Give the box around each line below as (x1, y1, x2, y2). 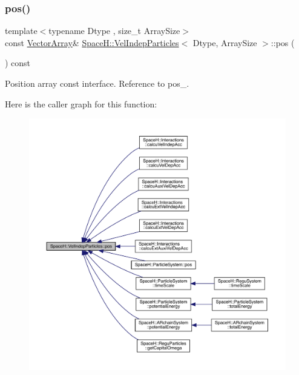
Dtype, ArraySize (192, 36, 257, 49)
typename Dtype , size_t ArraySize (48, 24, 180, 37)
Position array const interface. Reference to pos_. (5, 77, 189, 89)
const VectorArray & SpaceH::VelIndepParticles (5, 36, 179, 49)
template (5, 24, 38, 37)
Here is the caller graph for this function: (5, 97, 157, 110)
